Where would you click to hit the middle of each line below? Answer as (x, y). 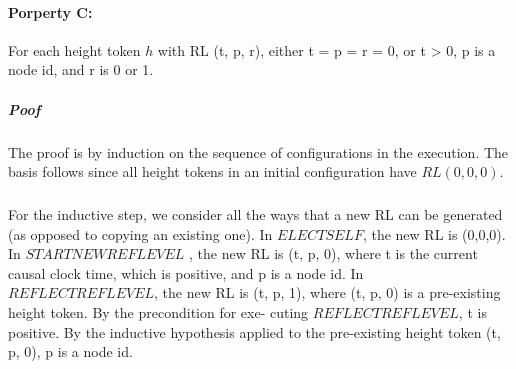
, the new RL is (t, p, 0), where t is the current (333, 253)
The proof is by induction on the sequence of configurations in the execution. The (258, 151)
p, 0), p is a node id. (70, 351)
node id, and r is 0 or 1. (81, 69)
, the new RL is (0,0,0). (434, 233)
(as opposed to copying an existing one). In (140, 233)
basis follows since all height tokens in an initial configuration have (212, 171)
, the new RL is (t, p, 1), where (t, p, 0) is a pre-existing (327, 292)
